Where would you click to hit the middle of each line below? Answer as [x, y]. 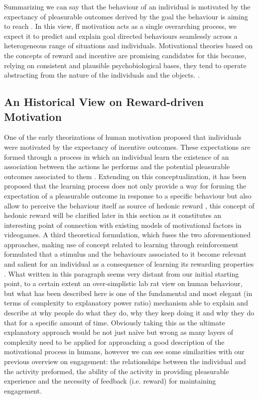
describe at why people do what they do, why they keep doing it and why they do [129, 313]
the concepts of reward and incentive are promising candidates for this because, [125, 55]
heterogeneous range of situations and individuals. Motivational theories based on [129, 46]
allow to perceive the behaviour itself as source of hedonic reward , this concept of [129, 205]
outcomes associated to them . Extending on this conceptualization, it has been [125, 176]
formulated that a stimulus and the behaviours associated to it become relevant [125, 254]
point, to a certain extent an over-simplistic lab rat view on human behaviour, [123, 283]
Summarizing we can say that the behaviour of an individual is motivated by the [127, 6]
